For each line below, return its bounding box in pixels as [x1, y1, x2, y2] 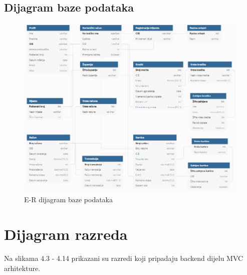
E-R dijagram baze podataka [24, 194, 113, 205]
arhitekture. [4, 262, 41, 273]
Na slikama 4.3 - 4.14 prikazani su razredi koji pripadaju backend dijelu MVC [4, 253, 243, 263]
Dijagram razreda [4, 224, 128, 244]
